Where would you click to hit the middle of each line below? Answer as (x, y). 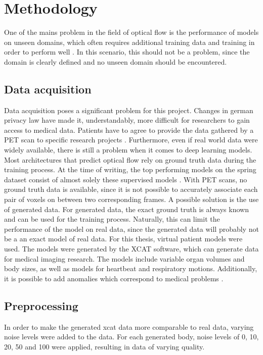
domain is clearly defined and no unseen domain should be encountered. (116, 61)
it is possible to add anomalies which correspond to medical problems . (114, 278)
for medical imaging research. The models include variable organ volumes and (124, 258)
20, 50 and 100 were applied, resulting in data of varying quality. (104, 346)
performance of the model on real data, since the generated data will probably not (131, 229)
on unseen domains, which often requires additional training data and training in (129, 42)
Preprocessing (41, 305)
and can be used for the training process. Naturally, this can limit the (112, 219)
